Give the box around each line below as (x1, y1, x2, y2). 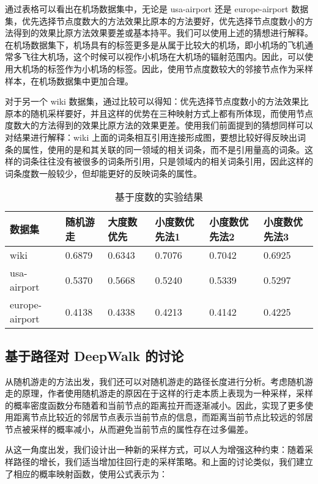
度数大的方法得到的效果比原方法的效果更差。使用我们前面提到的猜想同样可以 (5, 119, 313, 132)
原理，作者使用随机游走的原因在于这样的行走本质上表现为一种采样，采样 (21, 387, 313, 400)
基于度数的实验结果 (114, 190, 203, 204)
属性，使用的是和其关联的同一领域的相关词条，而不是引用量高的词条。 (21, 143, 305, 155)
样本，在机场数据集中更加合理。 (5, 74, 133, 87)
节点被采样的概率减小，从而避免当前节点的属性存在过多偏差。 (5, 422, 253, 435)
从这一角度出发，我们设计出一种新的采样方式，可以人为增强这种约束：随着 (5, 443, 305, 456)
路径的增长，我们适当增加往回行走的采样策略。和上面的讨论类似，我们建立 (13, 455, 313, 468)
